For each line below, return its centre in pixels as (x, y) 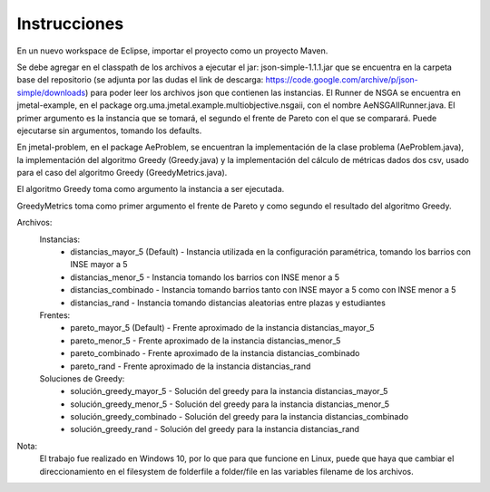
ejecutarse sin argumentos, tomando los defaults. (109, 130)
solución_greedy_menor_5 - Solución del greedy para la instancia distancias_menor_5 (230, 404)
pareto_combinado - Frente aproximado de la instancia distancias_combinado (215, 353)
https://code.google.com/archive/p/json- (342, 80)
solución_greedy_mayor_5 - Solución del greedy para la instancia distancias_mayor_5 (229, 391)
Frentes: (55, 315)
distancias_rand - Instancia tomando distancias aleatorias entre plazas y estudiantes (228, 303)
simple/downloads (51, 92)
